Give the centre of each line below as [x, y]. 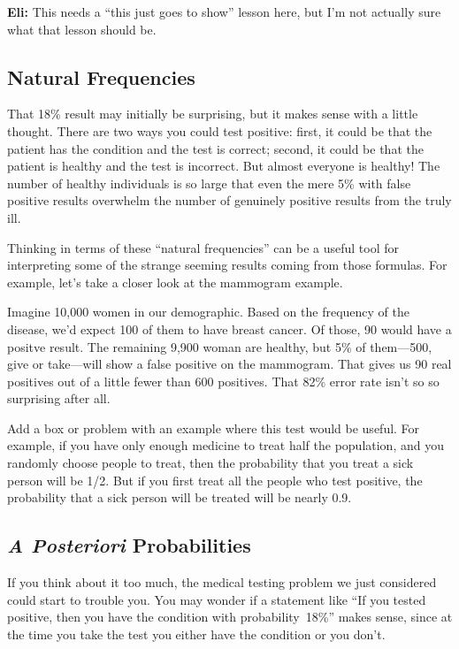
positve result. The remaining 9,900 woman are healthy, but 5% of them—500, [220, 346]
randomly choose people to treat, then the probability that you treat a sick [210, 463]
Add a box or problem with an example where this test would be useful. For [214, 428]
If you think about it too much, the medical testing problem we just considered [222, 582]
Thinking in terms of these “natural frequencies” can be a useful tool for [203, 247]
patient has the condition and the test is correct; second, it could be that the [215, 148]
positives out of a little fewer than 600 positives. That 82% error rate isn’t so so [223, 381]
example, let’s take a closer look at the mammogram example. [175, 282]
